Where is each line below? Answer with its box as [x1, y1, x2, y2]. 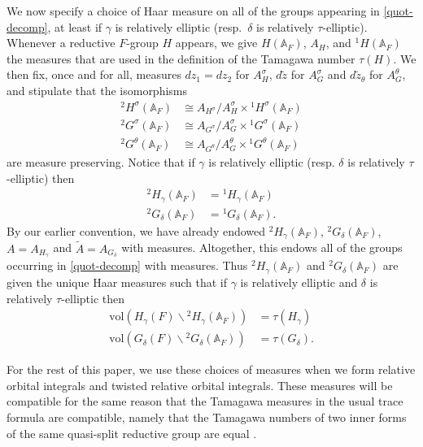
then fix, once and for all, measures [7, 66, 181, 83]
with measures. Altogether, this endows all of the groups [121, 239, 403, 256]
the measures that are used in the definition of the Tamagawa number [7, 50, 355, 67]
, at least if [47, 18, 102, 35]
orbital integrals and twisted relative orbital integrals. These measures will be [7, 376, 393, 393]
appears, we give [175, 34, 258, 51]
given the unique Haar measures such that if [7, 273, 227, 290]
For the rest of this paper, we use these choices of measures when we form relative [7, 361, 416, 378]
